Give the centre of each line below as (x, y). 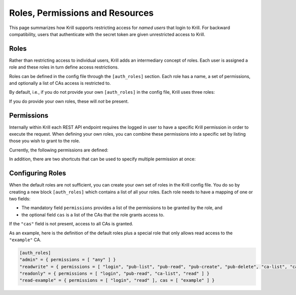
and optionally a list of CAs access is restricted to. (60, 83)
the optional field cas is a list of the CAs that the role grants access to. (93, 215)
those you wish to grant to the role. (45, 141)
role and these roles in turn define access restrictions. (64, 67)
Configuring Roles (38, 173)
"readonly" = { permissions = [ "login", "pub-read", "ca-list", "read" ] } (114, 274)
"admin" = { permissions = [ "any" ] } (68, 260)
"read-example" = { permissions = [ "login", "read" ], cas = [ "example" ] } (117, 280)
